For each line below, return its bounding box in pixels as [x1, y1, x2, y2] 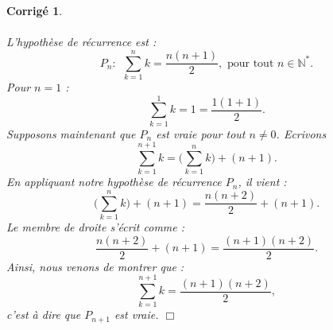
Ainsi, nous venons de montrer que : [6, 258, 184, 274]
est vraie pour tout [156, 125, 246, 142]
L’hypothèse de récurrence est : [6, 33, 157, 50]
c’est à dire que [6, 306, 81, 323]
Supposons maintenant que [6, 125, 136, 142]
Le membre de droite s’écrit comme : [6, 219, 185, 235]
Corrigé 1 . [6, 2, 63, 18]
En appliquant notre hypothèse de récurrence [6, 173, 222, 190]
